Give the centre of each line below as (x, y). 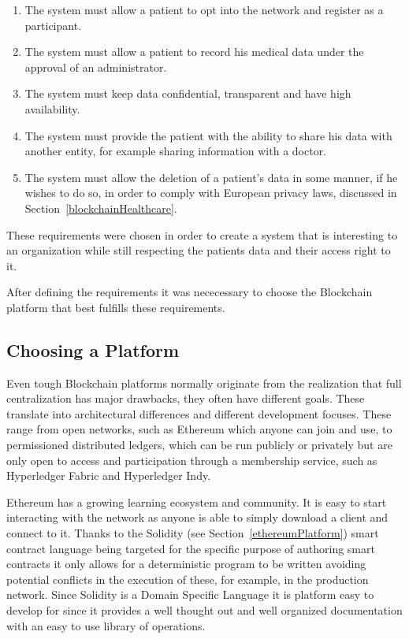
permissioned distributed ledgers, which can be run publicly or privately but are (199, 445)
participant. (53, 25)
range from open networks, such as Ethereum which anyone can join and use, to (199, 429)
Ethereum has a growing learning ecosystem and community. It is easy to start (197, 502)
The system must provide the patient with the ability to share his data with (208, 135)
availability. (52, 108)
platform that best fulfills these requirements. (116, 307)
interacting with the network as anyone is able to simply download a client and (197, 517)
